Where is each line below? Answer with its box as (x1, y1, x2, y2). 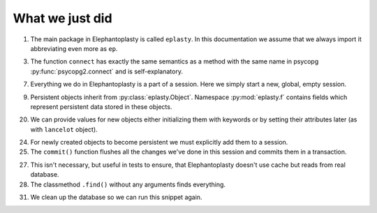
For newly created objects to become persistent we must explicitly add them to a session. (30, 138, 288, 147)
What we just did (13, 10, 112, 26)
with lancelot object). (30, 125, 98, 133)
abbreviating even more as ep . (30, 44, 118, 52)
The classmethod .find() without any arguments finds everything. (30, 180, 226, 189)
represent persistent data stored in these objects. (30, 102, 172, 111)
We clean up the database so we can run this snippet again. (30, 193, 202, 202)
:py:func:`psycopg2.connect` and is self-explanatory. (30, 67, 183, 75)
